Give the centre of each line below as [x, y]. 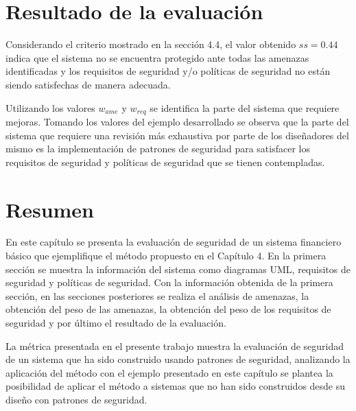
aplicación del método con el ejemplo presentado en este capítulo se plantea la [169, 372]
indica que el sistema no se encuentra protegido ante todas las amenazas [157, 57]
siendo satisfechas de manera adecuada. [88, 84]
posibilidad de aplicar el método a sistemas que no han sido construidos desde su [176, 386]
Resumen [50, 209]
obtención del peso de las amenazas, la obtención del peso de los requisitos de [168, 309]
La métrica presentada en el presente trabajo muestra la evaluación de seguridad [175, 345]
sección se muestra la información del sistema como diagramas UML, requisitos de [178, 269]
